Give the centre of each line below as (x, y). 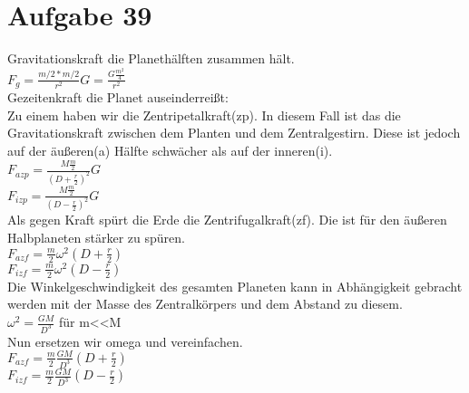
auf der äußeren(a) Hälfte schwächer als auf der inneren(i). (170, 151)
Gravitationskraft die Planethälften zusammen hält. (151, 58)
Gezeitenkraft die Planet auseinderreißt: (118, 97)
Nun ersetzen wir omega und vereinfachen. (125, 341)
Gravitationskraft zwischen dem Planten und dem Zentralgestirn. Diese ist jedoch (234, 133)
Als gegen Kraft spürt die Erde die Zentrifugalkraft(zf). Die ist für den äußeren (227, 220)
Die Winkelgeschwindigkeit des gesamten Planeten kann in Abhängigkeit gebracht (235, 286)
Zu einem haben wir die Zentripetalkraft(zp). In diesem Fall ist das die (204, 115)
